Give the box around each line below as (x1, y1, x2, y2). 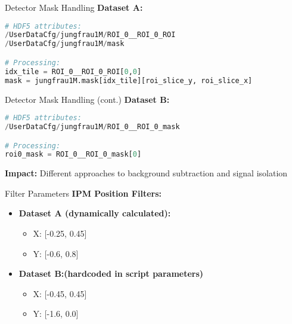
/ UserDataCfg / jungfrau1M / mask (5, 39, 125, 48)
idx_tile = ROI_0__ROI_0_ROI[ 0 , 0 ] (5, 67, 142, 76)
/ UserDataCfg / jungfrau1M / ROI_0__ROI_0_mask (5, 122, 180, 131)
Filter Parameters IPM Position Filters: (5, 187, 162, 199)
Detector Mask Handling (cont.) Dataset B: (5, 93, 170, 105)
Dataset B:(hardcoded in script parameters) (18, 267, 204, 280)
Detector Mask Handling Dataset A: (5, 1, 143, 13)
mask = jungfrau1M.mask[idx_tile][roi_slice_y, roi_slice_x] (5, 76, 253, 85)
